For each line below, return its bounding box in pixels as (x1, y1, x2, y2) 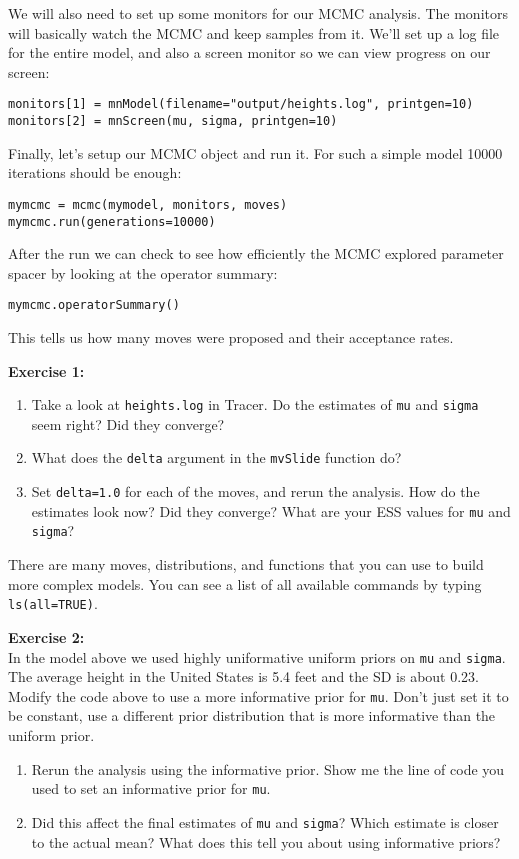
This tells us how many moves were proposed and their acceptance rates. (8, 327, 454, 348)
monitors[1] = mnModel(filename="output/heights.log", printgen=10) (8, 97, 474, 112)
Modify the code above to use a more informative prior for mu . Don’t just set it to (8, 685, 509, 706)
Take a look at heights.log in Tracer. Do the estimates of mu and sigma (31, 394, 479, 415)
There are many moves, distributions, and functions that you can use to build (8, 554, 484, 575)
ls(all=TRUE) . (8, 593, 98, 614)
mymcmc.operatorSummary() (8, 298, 180, 313)
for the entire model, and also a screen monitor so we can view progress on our (8, 42, 491, 63)
